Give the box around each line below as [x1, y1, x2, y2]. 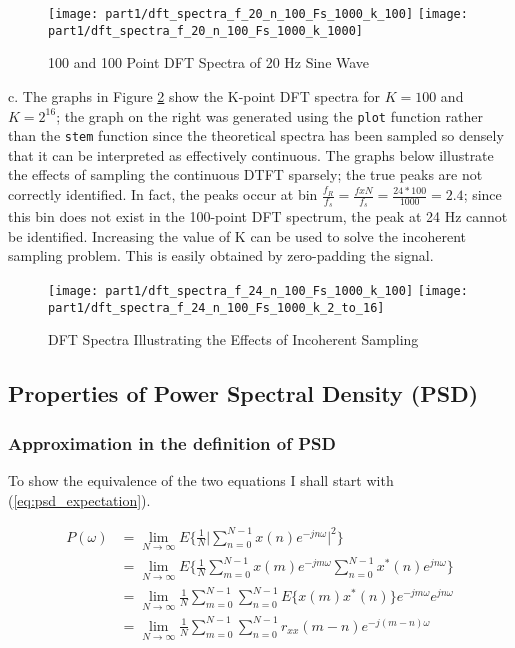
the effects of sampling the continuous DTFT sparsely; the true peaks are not [8, 164, 483, 185]
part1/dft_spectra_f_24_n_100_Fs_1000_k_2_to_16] [48, 300, 385, 315]
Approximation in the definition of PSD [8, 430, 336, 455]
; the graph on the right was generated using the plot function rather [56, 105, 483, 126]
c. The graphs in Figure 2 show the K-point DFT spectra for [8, 85, 380, 106]
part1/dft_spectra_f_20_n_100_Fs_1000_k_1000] [48, 23, 363, 38]
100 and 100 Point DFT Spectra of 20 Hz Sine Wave [48, 52, 370, 73]
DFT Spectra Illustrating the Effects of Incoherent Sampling [48, 329, 419, 350]
